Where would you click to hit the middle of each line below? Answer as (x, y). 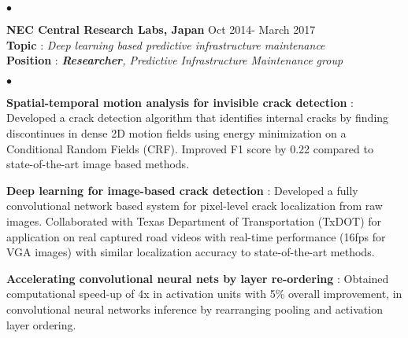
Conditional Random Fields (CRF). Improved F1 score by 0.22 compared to (190, 148)
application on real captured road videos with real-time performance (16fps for (196, 236)
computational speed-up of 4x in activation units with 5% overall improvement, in (204, 294)
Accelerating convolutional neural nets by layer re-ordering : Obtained (198, 278)
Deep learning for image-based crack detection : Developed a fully (182, 190)
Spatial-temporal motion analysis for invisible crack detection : (180, 102)
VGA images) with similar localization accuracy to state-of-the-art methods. (191, 252)
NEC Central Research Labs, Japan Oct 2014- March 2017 (161, 29)
